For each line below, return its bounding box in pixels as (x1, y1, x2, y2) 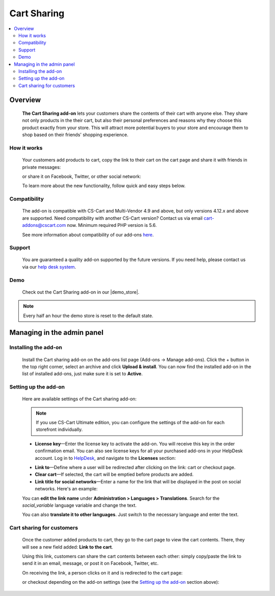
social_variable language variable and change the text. (22, 502, 137, 508)
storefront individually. (36, 426, 83, 433)
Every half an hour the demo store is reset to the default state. (23, 313, 154, 319)
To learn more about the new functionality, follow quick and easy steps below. (22, 183, 186, 189)
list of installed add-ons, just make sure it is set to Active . (22, 371, 143, 377)
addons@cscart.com (22, 222, 66, 228)
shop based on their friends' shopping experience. (22, 132, 128, 138)
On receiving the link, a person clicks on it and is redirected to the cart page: (22, 569, 183, 576)
